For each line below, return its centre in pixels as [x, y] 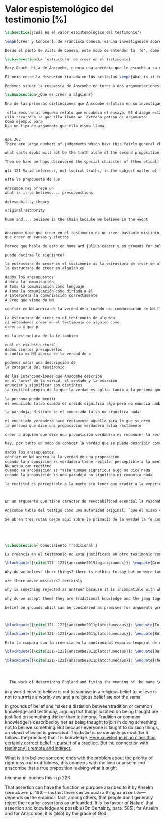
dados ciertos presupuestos [34, 349]
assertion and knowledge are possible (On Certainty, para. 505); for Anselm [82, 808]
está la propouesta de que [33, 179]
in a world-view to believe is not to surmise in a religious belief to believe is [81, 691]
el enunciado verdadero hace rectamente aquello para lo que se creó [78, 421]
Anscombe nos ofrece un [29, 188]
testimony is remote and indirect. [38, 748]
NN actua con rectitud [28, 466]
